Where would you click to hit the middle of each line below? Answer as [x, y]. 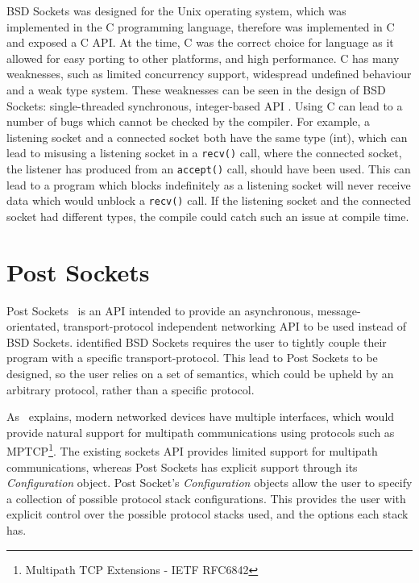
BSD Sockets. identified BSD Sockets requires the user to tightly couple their [197, 341]
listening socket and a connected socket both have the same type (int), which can [207, 137]
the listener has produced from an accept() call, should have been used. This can [209, 169]
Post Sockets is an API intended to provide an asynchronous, [160, 310]
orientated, [33, 326]
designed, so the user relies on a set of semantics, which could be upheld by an [200, 373]
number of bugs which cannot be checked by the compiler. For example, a [189, 121]
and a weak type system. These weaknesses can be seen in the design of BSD [196, 89]
